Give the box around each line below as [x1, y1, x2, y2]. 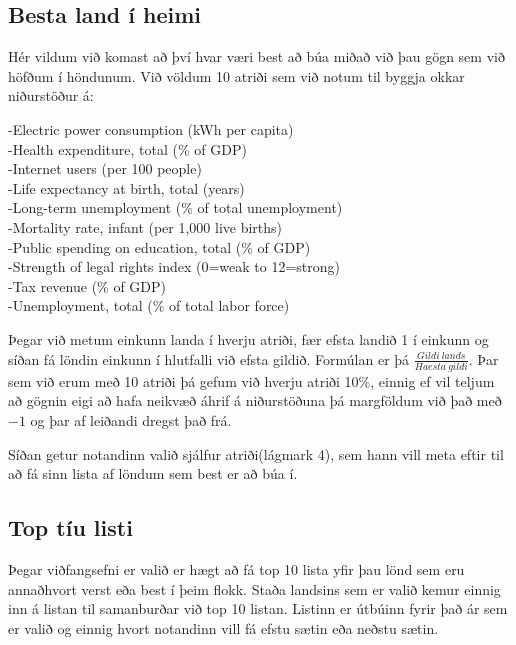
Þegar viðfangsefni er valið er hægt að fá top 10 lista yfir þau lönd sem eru [8, 559, 465, 579]
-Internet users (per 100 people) [8, 158, 202, 179]
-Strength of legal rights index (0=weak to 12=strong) [8, 256, 341, 277]
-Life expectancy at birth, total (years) [8, 177, 245, 198]
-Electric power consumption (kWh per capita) [8, 118, 294, 139]
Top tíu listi [8, 512, 133, 543]
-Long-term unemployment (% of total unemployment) [8, 197, 343, 218]
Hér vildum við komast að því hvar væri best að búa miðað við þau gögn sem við [8, 46, 505, 67]
